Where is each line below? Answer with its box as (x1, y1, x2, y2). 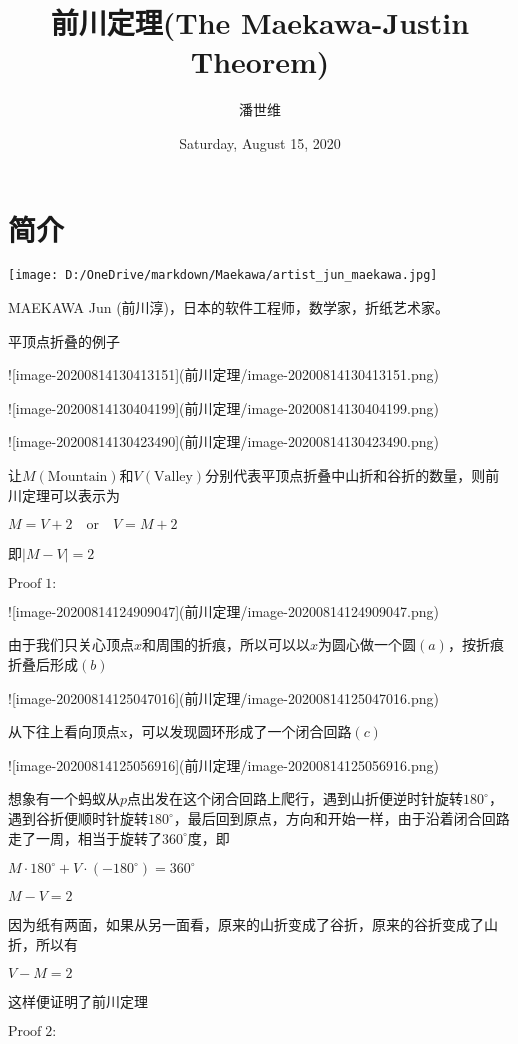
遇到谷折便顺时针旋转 (8, 808, 148, 828)
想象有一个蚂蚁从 (8, 788, 120, 809)
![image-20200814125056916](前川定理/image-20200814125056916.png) (8, 754, 439, 775)
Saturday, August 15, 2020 (179, 132, 341, 153)
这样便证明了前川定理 (8, 991, 148, 1012)
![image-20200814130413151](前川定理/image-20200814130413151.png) (8, 364, 439, 385)
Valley (154, 470, 193, 485)
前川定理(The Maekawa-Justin (50, 2, 470, 43)
